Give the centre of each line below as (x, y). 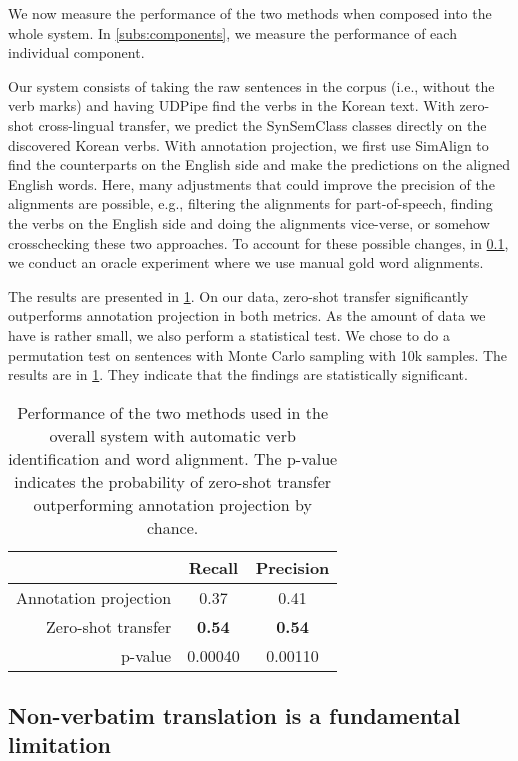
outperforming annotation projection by (172, 504)
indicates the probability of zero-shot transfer (173, 481)
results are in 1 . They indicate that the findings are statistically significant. (238, 374)
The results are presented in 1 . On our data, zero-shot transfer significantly (238, 295)
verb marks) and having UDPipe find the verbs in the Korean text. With (231, 105)
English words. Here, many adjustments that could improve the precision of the (251, 183)
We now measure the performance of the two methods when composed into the (250, 13)
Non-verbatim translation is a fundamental (234, 715)
